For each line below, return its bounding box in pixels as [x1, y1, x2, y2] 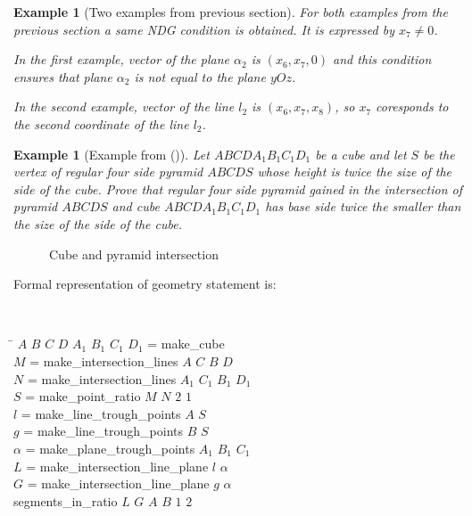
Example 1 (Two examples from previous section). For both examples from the [13, 3, 448, 20]
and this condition [333, 50, 432, 69]
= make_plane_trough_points [25, 438, 195, 457]
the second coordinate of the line [13, 114, 189, 133]
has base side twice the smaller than [265, 197, 461, 216]
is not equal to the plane [134, 67, 266, 86]
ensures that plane [13, 67, 112, 86]
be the [423, 144, 455, 163]
